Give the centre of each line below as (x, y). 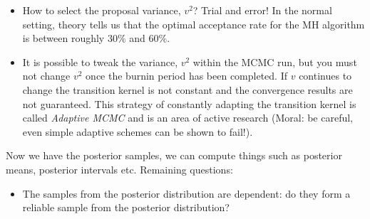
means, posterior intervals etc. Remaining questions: (119, 169)
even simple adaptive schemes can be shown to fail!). (138, 131)
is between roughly (63, 38)
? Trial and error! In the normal (262, 10)
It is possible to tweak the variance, (100, 62)
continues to (325, 76)
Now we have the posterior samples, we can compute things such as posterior (174, 155)
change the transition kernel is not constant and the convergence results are (187, 89)
